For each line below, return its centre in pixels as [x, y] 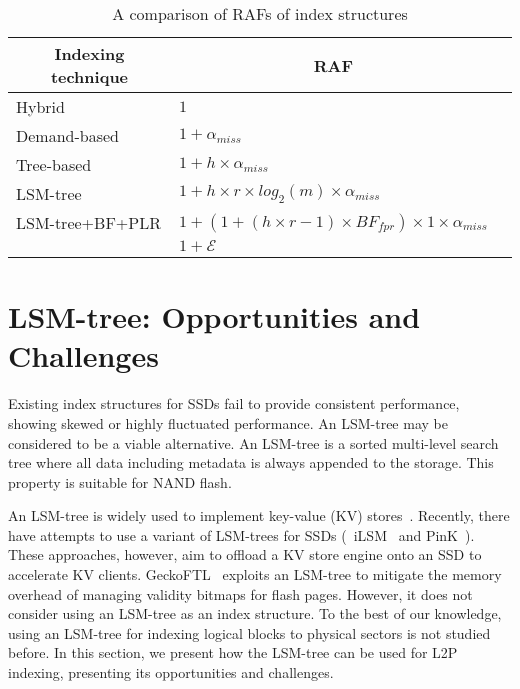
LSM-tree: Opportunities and [214, 316]
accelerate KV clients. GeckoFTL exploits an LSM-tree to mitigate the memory [255, 574]
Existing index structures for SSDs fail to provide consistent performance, [234, 403]
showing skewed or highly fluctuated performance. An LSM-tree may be [228, 422]
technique [89, 76]
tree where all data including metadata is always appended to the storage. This [251, 462]
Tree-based [54, 164]
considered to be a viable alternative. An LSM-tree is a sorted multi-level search [253, 442]
